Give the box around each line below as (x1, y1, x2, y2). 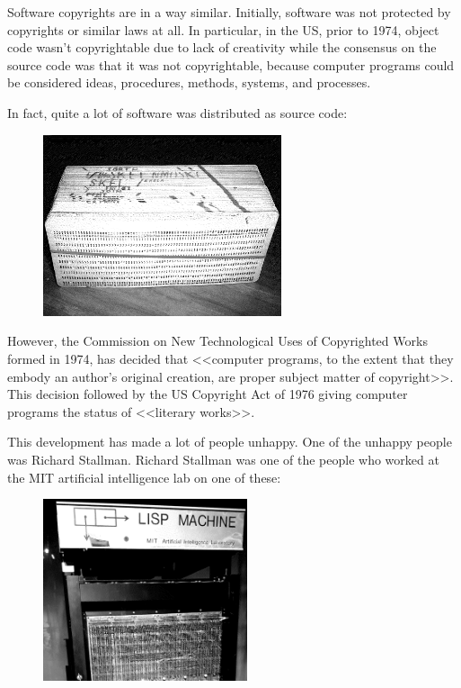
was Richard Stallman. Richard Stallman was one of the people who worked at (7, 449, 439, 468)
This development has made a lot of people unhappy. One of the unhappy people (7, 432, 452, 451)
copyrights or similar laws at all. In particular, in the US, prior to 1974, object (7, 20, 439, 39)
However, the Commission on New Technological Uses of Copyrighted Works (7, 331, 428, 350)
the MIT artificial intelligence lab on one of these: (7, 467, 281, 486)
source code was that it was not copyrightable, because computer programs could (7, 55, 455, 74)
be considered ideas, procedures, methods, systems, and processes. (7, 73, 371, 92)
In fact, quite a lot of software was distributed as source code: (7, 103, 348, 122)
